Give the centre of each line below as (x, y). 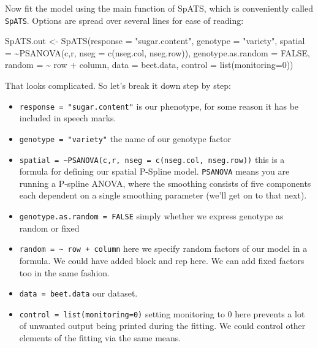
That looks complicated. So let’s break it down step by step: (118, 85)
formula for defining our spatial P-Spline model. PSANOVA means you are (154, 171)
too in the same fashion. (64, 272)
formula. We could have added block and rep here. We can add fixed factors (162, 260)
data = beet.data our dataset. (78, 293)
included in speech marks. (68, 118)
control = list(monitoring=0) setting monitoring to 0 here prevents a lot (162, 313)
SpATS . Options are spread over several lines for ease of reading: (124, 20)
